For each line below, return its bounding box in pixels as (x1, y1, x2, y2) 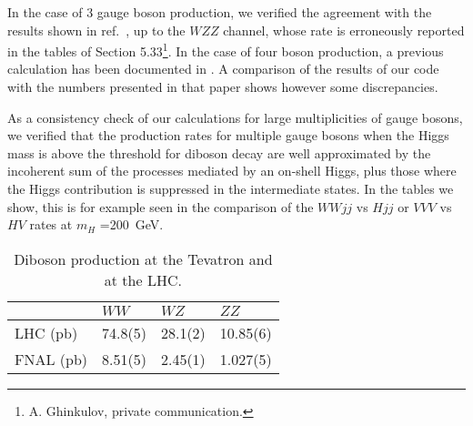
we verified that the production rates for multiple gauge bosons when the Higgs (7, 126, 449, 145)
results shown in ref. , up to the (7, 20, 186, 39)
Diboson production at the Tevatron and (14, 248, 273, 269)
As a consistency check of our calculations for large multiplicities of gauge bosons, (7, 107, 463, 127)
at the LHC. (104, 269, 182, 290)
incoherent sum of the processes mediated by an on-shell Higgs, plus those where (7, 161, 457, 180)
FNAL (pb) (15, 348, 88, 370)
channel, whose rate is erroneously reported (223, 20, 465, 39)
